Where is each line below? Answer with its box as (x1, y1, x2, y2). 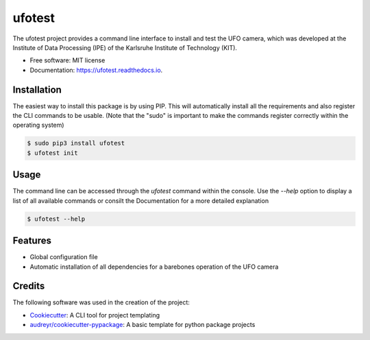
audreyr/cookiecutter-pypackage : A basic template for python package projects (29, 321, 256, 329)
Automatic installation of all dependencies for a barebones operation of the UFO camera (29, 263, 279, 271)
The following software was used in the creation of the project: (12, 298, 190, 306)
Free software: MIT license (29, 56, 106, 64)
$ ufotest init (27, 149, 78, 157)
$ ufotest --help (27, 215, 86, 223)
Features (12, 235, 51, 247)
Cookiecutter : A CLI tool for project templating (29, 311, 160, 319)
